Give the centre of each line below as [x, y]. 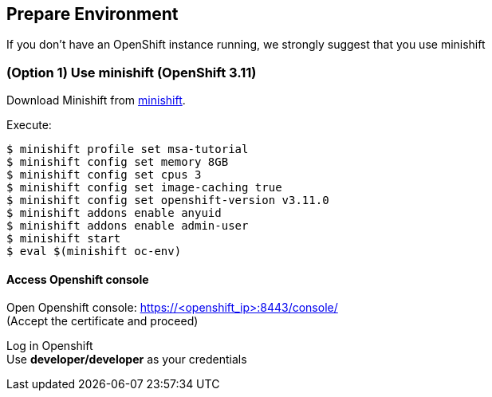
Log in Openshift [50, 346]
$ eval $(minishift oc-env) [94, 252]
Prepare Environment [92, 14]
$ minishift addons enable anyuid [114, 213]
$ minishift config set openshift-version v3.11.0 [168, 200]
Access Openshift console [78, 279]
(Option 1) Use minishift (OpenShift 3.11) [132, 72]
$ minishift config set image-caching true [144, 188]
